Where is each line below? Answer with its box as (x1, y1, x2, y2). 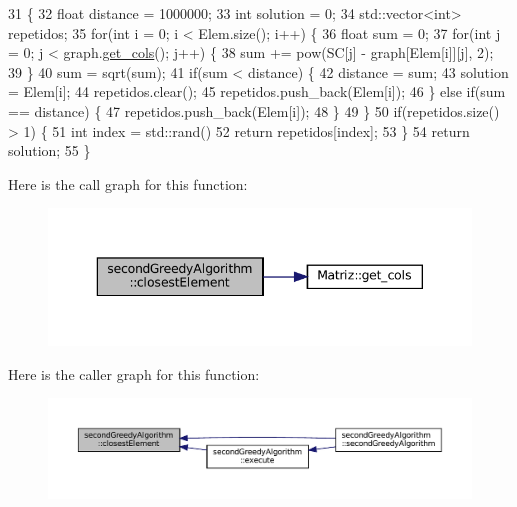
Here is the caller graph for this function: (8, 363, 260, 384)
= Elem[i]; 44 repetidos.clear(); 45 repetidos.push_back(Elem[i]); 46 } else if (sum (8, 81, 506, 102)
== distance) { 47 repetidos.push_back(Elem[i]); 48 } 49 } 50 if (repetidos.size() (8, 100, 500, 121)
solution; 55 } (8, 140, 91, 161)
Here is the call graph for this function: (8, 173, 248, 194)
